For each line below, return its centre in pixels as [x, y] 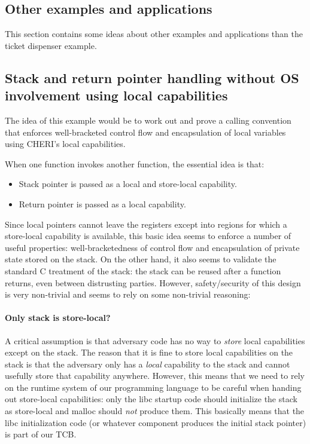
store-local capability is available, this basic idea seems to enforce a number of [148, 236]
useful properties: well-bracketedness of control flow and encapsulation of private [152, 247]
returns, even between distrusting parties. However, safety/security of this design [153, 282]
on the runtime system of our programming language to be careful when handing [153, 387]
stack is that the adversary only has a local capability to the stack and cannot [148, 364]
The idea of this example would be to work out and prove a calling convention [148, 120]
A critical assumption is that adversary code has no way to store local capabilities [155, 340]
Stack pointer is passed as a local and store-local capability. [128, 184]
